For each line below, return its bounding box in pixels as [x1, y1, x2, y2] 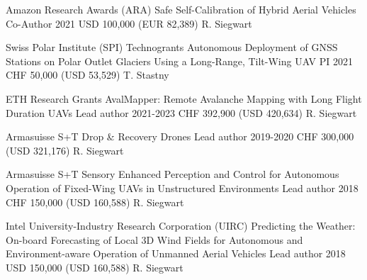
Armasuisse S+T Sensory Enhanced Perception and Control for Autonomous [6, 167, 339, 181]
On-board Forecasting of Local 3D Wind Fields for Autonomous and [6, 232, 303, 247]
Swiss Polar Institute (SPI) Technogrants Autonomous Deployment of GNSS [6, 40, 338, 55]
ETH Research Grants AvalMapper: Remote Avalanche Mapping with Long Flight [6, 91, 362, 106]
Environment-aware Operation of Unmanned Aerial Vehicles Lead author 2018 [6, 246, 346, 261]
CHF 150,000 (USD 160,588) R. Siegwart [6, 194, 184, 209]
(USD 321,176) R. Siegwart [6, 142, 124, 157]
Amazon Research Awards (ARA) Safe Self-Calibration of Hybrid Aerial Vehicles [6, 2, 356, 16]
